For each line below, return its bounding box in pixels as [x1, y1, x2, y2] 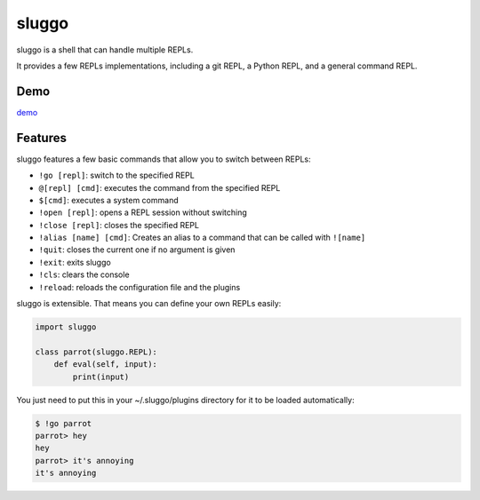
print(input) [72, 371, 130, 382]
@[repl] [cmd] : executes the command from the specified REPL [38, 182, 281, 193]
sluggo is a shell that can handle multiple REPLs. [16, 44, 194, 55]
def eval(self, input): [53, 360, 157, 369]
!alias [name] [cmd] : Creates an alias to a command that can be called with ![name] [38, 232, 366, 243]
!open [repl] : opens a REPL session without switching [38, 207, 248, 218]
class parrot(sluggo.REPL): [35, 346, 157, 357]
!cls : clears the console [38, 269, 130, 280]
